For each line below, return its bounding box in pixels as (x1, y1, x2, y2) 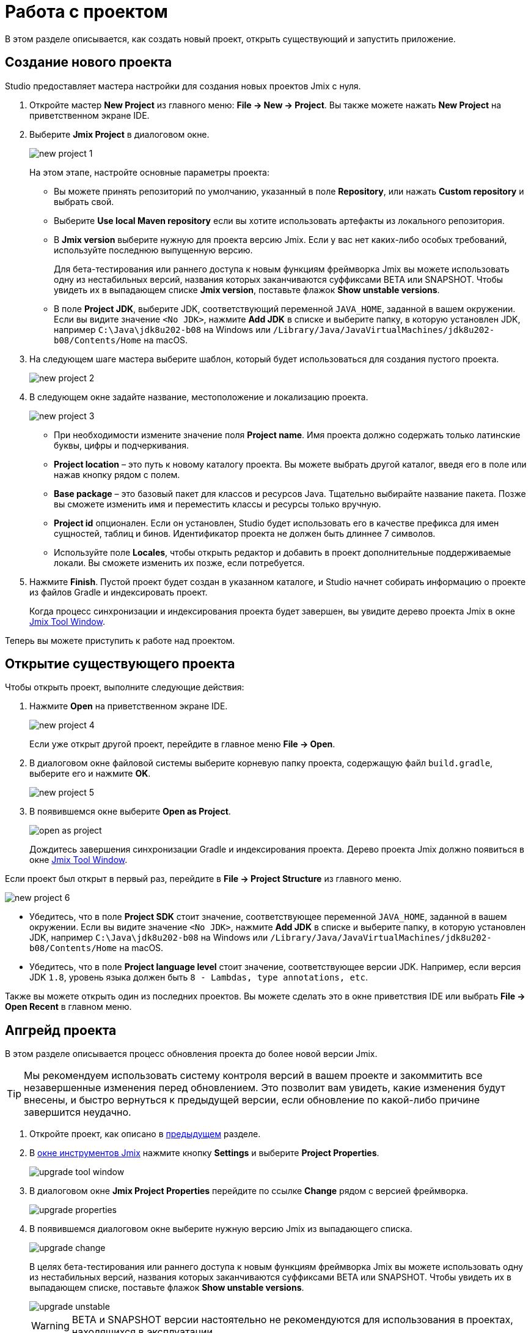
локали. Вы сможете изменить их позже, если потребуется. (54, 557, 305, 568)
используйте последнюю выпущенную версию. (54, 244, 253, 255)
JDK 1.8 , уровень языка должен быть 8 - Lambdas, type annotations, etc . (29, 972, 368, 983)
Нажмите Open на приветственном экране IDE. (29, 701, 228, 712)
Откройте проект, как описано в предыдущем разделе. (29, 1129, 261, 1140)
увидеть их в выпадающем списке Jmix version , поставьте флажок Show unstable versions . (54, 284, 440, 295)
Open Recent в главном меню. (5, 1001, 132, 1012)
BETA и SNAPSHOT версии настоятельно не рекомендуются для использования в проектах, (71, 1313, 513, 1326)
